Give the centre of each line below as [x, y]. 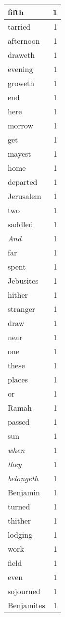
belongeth [23, 478]
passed [19, 422]
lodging [20, 535]
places [18, 379]
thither [19, 520]
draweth [21, 55]
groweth [21, 83]
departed [23, 182]
